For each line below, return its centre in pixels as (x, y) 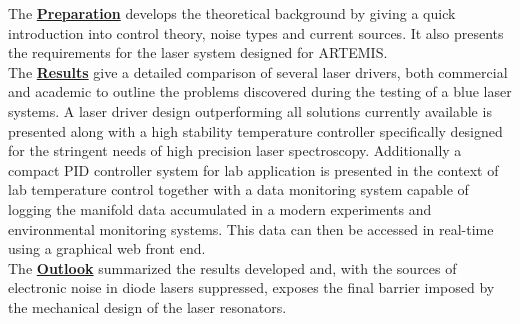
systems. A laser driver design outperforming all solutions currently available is (250, 110)
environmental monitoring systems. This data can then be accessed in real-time (251, 228)
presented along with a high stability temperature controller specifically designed (255, 130)
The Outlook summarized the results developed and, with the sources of (232, 267)
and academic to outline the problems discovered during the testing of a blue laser (260, 91)
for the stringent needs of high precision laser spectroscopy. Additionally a (235, 150)
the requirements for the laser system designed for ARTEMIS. (198, 52)
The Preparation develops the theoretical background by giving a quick (232, 13)
